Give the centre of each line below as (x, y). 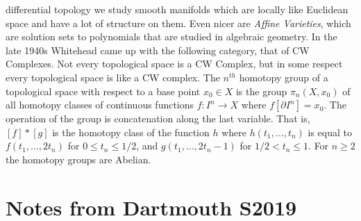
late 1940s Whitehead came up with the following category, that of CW (158, 50)
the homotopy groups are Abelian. (78, 159)
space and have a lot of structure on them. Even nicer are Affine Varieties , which (178, 23)
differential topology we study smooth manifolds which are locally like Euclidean (177, 9)
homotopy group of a (284, 77)
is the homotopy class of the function (131, 132)
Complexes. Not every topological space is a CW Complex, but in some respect (174, 64)
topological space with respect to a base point (103, 91)
